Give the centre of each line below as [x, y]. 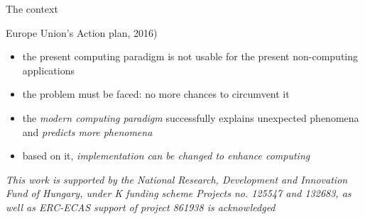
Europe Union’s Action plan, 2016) [82, 32]
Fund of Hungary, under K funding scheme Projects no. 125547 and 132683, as [179, 193]
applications [49, 70]
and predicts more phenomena [87, 131]
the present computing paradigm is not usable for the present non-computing [190, 56]
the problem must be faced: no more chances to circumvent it [156, 94]
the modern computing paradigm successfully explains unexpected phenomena [191, 117]
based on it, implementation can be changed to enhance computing [166, 156]
